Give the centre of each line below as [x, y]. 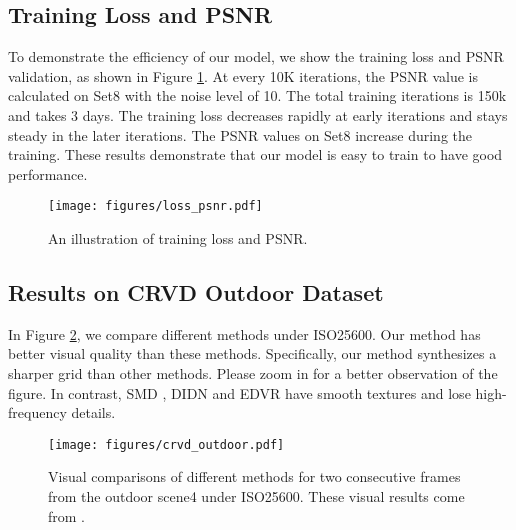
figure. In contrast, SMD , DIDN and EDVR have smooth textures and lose [239, 392]
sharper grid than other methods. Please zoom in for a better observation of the [253, 373]
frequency [37, 412]
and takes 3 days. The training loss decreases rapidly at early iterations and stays [258, 114]
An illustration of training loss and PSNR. [178, 238]
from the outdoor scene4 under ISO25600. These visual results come [256, 496]
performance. [48, 173]
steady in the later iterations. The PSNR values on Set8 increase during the [240, 134]
